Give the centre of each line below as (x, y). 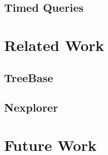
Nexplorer (31, 107)
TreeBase (29, 77)
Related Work (54, 45)
